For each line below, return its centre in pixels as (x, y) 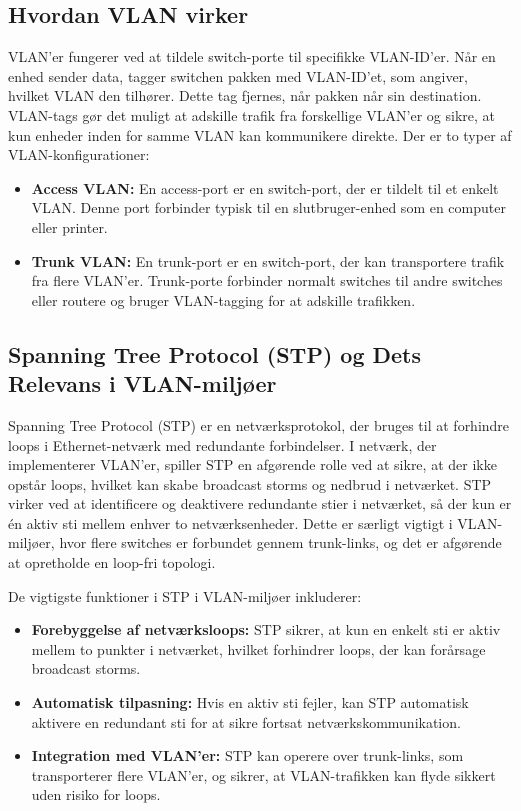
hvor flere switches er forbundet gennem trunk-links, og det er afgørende (280, 542)
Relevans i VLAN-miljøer (142, 383)
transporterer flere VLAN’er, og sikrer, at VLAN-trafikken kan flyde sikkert (263, 774)
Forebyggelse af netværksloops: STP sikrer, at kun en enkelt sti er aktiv (266, 629)
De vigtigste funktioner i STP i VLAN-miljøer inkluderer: (185, 595)
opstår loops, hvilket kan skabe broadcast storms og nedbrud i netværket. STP (250, 483)
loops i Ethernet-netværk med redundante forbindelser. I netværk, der (222, 444)
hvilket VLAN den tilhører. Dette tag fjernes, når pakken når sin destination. (245, 95)
